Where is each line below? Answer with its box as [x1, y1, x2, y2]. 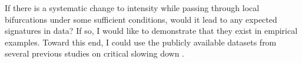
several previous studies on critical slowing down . [5, 47, 185, 60]
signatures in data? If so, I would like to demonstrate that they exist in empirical [5, 24, 298, 37]
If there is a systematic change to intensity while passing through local [5, 2, 260, 13]
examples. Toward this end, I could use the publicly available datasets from [5, 36, 277, 48]
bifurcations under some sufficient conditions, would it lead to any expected [5, 13, 277, 25]
